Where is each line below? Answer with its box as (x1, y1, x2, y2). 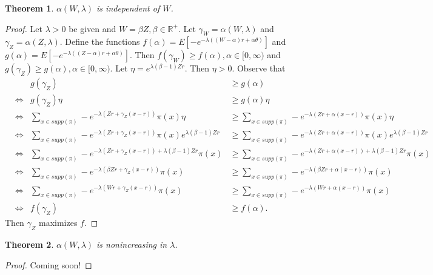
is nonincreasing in (96, 238, 167, 251)
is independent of (96, 2, 160, 14)
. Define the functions (59, 35, 140, 48)
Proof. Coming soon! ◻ (5, 258, 92, 271)
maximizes (38, 216, 78, 229)
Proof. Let (5, 22, 42, 35)
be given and (69, 22, 116, 35)
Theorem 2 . (5, 238, 54, 251)
